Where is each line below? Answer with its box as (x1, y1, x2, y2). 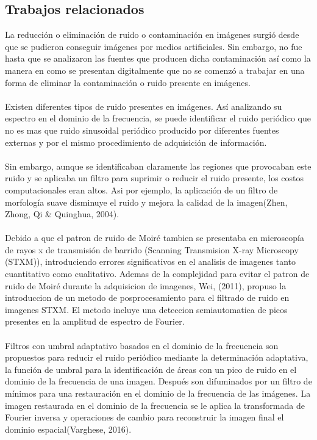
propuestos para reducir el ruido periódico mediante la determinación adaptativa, (5, 351, 308, 364)
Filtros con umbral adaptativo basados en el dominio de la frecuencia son (5, 339, 279, 352)
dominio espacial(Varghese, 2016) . (5, 422, 132, 435)
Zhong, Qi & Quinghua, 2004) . (5, 207, 119, 220)
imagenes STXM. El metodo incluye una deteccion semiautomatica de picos (5, 303, 288, 316)
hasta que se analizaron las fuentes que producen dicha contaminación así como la (5, 52, 311, 65)
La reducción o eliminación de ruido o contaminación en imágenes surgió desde (5, 28, 299, 41)
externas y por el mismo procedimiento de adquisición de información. (5, 135, 267, 148)
